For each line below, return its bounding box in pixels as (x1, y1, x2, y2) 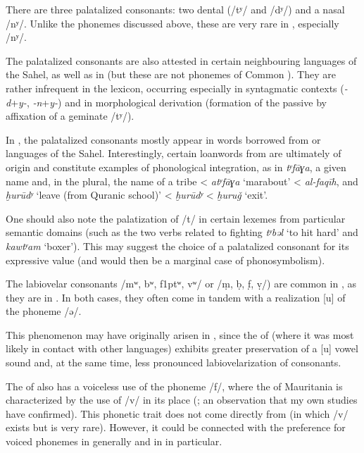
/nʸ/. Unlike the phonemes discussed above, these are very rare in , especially (6, 15, 339, 30)
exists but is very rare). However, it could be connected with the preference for (6, 420, 346, 435)
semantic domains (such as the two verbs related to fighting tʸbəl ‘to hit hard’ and (6, 225, 358, 240)
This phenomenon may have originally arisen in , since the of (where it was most (6, 327, 354, 342)
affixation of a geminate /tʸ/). (6, 108, 134, 123)
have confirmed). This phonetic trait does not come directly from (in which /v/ (6, 406, 349, 421)
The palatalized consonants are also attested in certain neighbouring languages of (6, 53, 357, 68)
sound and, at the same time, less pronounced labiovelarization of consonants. (6, 355, 341, 370)
